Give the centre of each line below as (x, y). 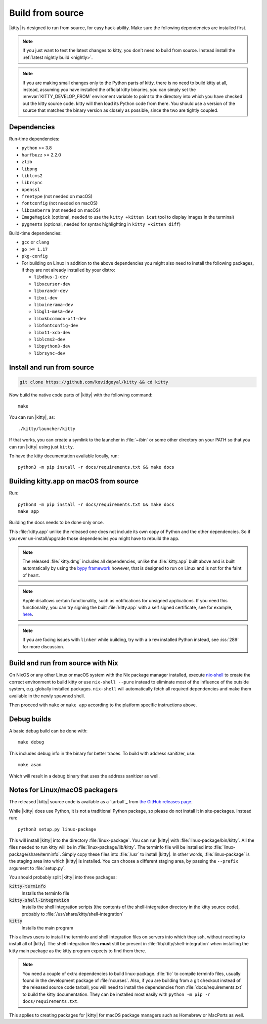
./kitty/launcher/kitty (47, 429)
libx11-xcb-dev (52, 332)
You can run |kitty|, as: (32, 417)
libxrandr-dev (51, 291)
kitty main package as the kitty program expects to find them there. (78, 951)
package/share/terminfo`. (35, 854)
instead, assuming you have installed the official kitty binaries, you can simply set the (109, 90)
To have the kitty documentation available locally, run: (64, 456)
